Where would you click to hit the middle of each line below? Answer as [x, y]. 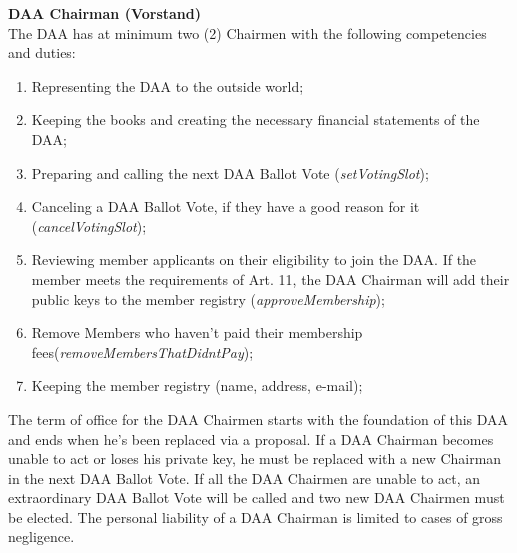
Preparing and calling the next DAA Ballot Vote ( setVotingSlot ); [230, 172]
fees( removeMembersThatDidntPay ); [142, 351]
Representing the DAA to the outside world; [167, 85]
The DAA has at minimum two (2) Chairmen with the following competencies [247, 32]
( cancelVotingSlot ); [89, 225]
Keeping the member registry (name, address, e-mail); [197, 385]
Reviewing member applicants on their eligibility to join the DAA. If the [254, 259]
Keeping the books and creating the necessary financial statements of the [255, 119]
